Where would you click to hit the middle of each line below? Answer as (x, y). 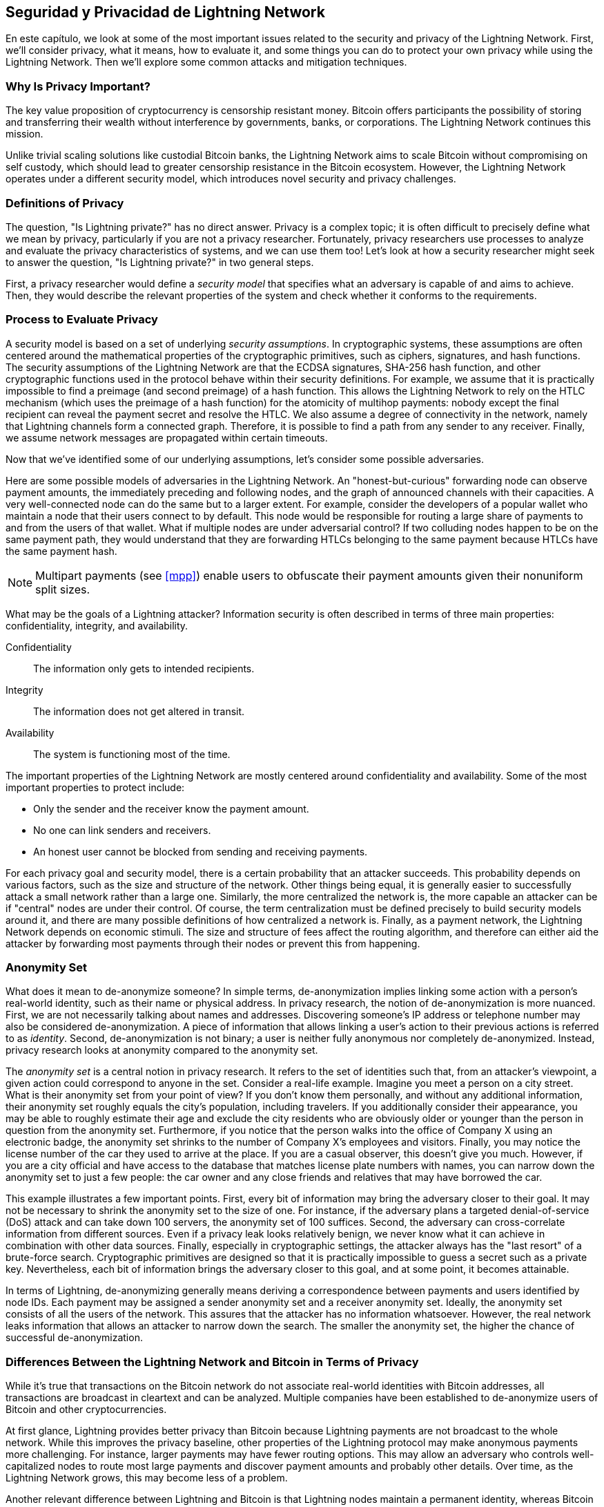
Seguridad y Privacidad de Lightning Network (165, 12)
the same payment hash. (61, 551)
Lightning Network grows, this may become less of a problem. (147, 1478)
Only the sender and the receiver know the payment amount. (171, 808)
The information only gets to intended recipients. (144, 668)
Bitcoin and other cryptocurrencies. (86, 1410)
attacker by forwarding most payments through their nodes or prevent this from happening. (213, 943)
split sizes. (63, 589)
